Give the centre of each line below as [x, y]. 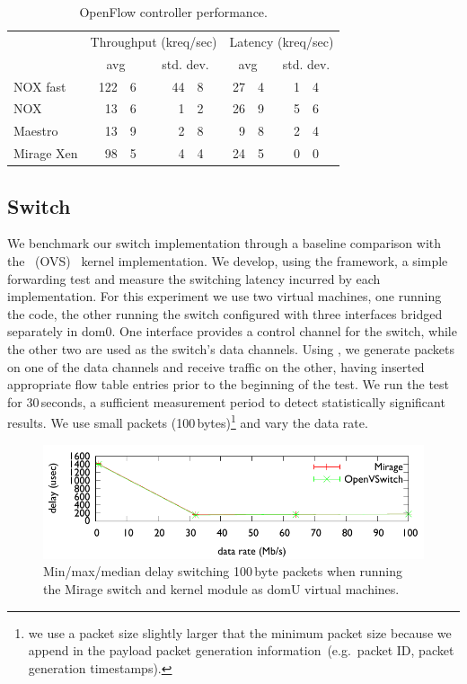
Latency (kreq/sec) [282, 41]
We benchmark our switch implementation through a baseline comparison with [225, 243]
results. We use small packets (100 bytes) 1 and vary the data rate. [188, 421]
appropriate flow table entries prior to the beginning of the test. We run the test [229, 384]
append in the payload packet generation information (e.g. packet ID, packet [241, 650]
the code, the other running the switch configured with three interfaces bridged [225, 313]
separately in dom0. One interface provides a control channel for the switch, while [232, 331]
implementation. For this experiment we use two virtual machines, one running [225, 296]
